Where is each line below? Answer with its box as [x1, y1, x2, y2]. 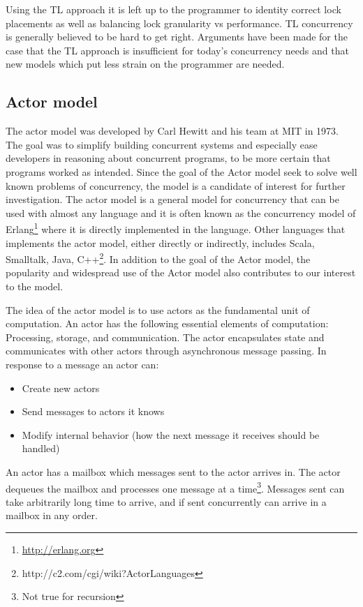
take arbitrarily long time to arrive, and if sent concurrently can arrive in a [6, 494, 327, 509]
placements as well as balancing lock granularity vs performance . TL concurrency [6, 15, 353, 30]
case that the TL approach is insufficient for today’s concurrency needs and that [6, 43, 349, 57]
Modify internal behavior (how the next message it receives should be [22, 427, 320, 442]
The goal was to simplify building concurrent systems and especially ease [6, 137, 318, 151]
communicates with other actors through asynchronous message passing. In [6, 343, 327, 358]
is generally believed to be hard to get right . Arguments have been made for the [6, 29, 348, 44]
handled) [22, 441, 60, 456]
